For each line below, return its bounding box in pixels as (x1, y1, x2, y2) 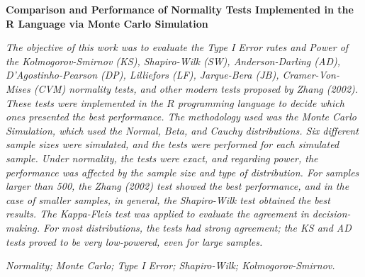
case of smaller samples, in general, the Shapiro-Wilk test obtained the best (6, 192, 330, 207)
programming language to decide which (177, 95, 344, 110)
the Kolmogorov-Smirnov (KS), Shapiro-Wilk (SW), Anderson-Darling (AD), (6, 53, 341, 68)
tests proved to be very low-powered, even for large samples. (6, 234, 263, 249)
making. (6, 220, 40, 234)
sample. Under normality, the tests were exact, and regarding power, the (6, 150, 318, 165)
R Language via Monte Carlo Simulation (6, 16, 208, 30)
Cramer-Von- (282, 67, 339, 82)
